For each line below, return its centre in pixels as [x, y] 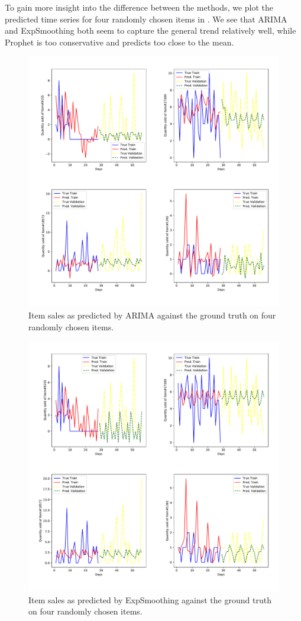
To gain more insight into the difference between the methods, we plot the [139, 7]
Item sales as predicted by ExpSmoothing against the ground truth [150, 599]
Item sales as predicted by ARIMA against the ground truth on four [152, 315]
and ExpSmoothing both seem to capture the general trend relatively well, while [150, 30]
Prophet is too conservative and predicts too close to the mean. [119, 42]
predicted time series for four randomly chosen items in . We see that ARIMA [146, 19]
